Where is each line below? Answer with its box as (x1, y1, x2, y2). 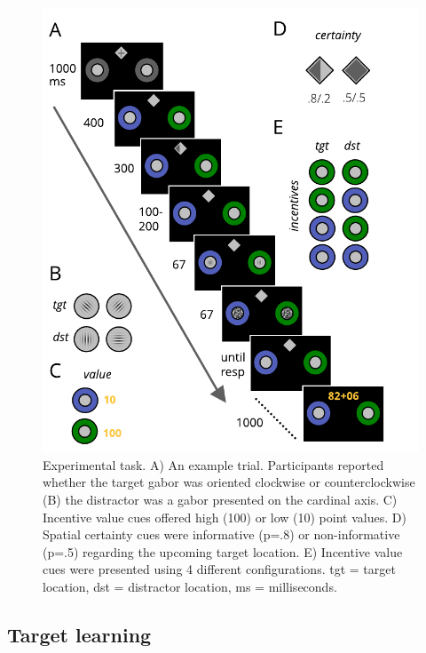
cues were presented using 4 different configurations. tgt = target (43, 560, 396, 578)
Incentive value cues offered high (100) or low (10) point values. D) (43, 507, 406, 526)
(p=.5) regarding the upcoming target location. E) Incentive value (43, 542, 403, 561)
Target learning (7, 620, 152, 648)
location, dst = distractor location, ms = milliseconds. (43, 577, 337, 595)
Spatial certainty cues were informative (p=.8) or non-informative (43, 525, 400, 544)
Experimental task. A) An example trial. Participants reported (43, 455, 384, 474)
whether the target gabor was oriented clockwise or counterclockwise (43, 473, 415, 491)
